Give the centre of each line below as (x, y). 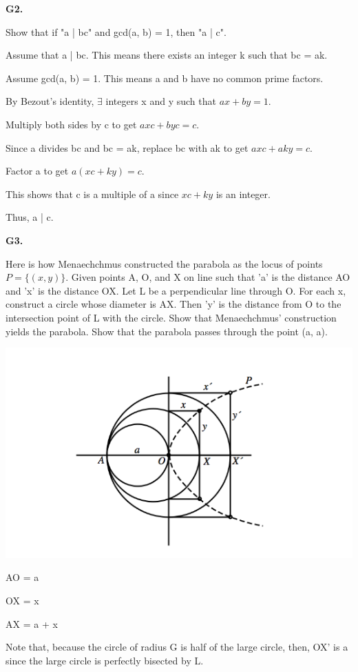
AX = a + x (32, 623)
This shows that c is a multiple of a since (92, 194)
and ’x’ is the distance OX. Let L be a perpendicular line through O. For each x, (176, 290)
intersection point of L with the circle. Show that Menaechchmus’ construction (171, 317)
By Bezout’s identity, (50, 101)
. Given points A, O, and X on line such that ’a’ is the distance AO (208, 277)
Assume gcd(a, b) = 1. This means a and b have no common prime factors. (165, 78)
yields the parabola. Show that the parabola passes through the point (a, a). (167, 331)
